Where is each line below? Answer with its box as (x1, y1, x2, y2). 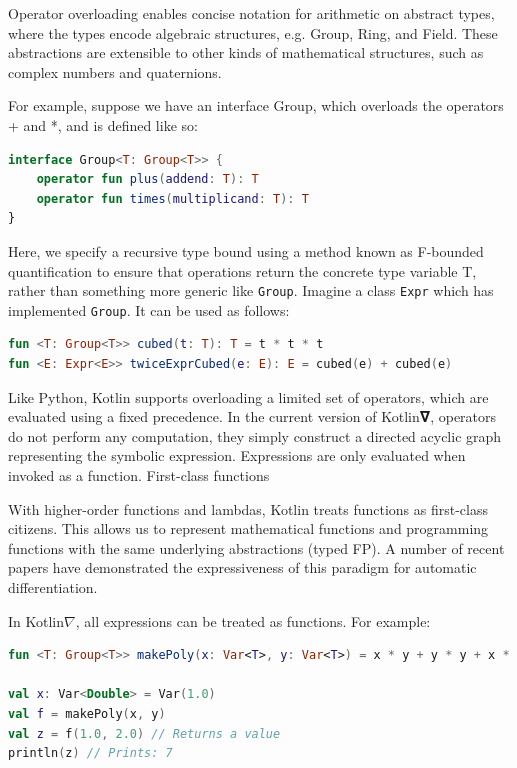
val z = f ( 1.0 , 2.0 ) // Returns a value (8, 726, 281, 741)
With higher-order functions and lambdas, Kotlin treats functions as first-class (8, 498, 488, 519)
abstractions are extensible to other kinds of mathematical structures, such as (8, 42, 484, 63)
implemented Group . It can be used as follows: (8, 299, 290, 320)
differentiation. (8, 576, 98, 597)
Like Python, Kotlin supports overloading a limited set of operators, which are (8, 386, 489, 407)
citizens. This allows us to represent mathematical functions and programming (8, 518, 489, 539)
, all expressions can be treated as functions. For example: (75, 610, 431, 631)
